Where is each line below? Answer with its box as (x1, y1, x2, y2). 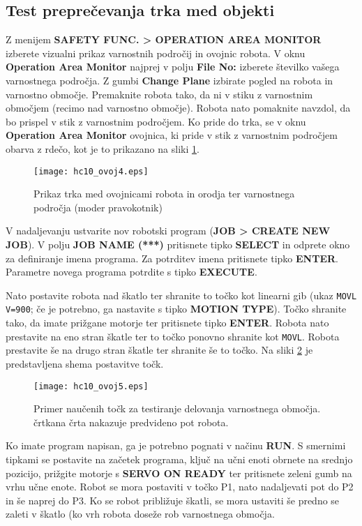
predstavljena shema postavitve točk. (6, 356, 164, 370)
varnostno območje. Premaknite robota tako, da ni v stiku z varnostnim (6, 87, 313, 101)
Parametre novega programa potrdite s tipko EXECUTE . (6, 264, 257, 279)
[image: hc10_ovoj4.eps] (33, 166, 149, 176)
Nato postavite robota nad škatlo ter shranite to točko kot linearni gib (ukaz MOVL (6, 287, 357, 302)
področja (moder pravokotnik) (33, 200, 163, 214)
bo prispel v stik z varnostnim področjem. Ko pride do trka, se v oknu (6, 114, 306, 128)
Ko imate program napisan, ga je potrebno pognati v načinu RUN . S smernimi (6, 438, 346, 453)
